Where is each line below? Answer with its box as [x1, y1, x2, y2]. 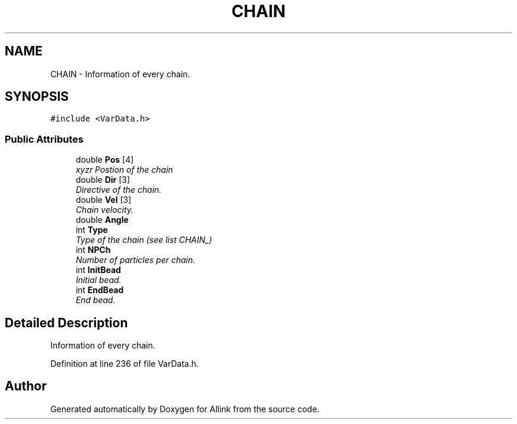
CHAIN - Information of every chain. [50, 68, 190, 79]
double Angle [76, 215, 129, 225]
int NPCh [76, 245, 111, 255]
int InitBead [76, 265, 121, 275]
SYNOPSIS [5, 89, 69, 104]
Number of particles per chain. [76, 255, 195, 265]
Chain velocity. [76, 205, 134, 215]
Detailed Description [5, 315, 128, 330]
